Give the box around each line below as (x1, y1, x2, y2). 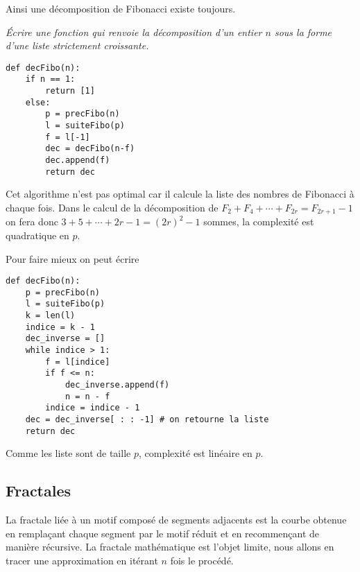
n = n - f (65, 391, 110, 401)
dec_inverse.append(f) (65, 380, 170, 390)
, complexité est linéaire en (138, 446, 252, 460)
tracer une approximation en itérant (6, 553, 158, 567)
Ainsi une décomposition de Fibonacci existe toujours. (6, 1, 236, 15)
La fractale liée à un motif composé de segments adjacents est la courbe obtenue (6, 512, 347, 527)
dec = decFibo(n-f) (45, 144, 135, 154)
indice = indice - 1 (45, 403, 140, 413)
